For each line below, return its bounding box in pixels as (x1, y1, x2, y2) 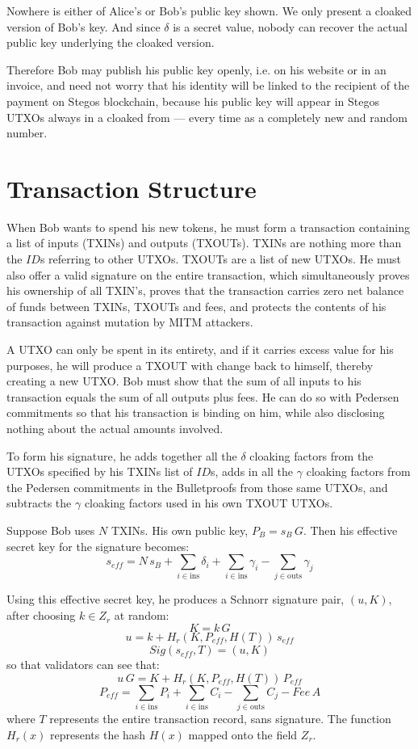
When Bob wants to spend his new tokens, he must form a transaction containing (6, 218, 411, 235)
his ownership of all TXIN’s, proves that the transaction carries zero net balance (6, 282, 404, 299)
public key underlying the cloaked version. (6, 34, 215, 51)
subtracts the (6, 494, 72, 511)
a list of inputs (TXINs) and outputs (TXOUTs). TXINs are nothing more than (6, 234, 402, 251)
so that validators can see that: (6, 656, 160, 673)
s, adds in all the (211, 463, 294, 480)
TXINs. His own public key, (111, 521, 249, 538)
